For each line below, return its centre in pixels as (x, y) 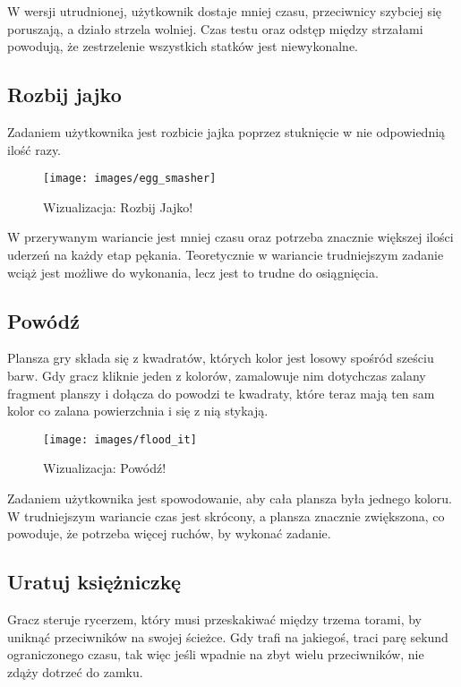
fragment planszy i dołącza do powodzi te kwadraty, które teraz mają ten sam (221, 393)
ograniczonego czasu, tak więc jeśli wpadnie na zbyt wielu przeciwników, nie (216, 654)
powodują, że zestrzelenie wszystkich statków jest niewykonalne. (183, 46)
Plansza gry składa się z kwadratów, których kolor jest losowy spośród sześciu (221, 358)
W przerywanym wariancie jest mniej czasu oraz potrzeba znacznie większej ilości (230, 237)
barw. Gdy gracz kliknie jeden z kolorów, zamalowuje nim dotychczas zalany (217, 375)
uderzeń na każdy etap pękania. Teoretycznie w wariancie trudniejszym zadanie (226, 255)
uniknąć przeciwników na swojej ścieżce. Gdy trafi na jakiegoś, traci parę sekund (228, 636)
